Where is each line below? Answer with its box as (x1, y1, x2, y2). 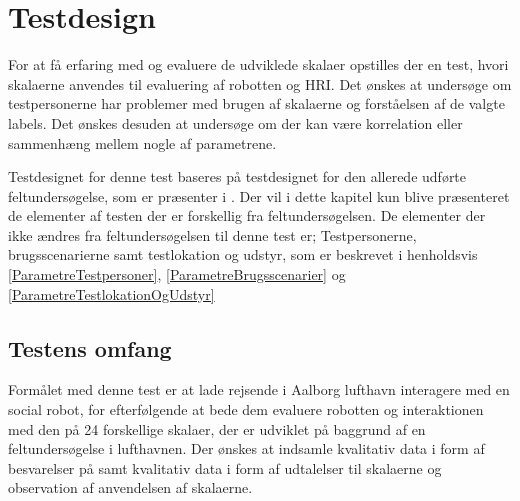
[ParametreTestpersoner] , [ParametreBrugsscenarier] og (8, 264, 346, 285)
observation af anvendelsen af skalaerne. (8, 477, 253, 498)
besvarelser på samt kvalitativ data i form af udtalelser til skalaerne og (8, 457, 442, 478)
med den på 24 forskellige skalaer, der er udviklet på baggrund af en (8, 418, 426, 439)
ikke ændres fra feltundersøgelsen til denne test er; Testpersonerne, (8, 224, 417, 245)
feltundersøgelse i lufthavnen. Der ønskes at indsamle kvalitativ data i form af (8, 438, 485, 459)
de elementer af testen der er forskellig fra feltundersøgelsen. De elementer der (8, 205, 486, 226)
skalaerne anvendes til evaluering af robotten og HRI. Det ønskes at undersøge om (8, 73, 512, 94)
